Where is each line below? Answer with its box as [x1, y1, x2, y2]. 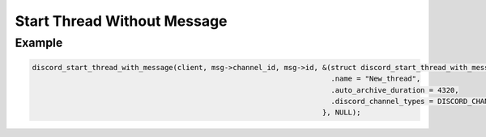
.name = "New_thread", [330, 74, 421, 84]
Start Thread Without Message [15, 12, 228, 30]
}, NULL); [322, 108, 361, 117]
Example [15, 35, 63, 50]
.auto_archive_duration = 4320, [330, 85, 459, 94]
